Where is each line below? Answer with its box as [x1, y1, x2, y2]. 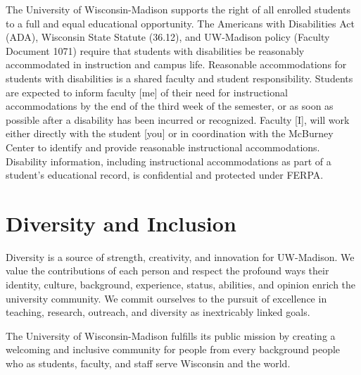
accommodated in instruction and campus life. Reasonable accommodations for [6, 57, 347, 72]
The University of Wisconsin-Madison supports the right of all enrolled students [6, 2, 351, 16]
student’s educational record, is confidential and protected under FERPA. [6, 167, 324, 182]
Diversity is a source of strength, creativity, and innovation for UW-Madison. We [6, 249, 355, 264]
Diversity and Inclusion [6, 208, 236, 237]
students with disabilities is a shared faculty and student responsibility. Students [6, 70, 353, 85]
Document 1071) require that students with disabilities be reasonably [6, 43, 305, 58]
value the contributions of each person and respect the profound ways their [6, 263, 329, 278]
